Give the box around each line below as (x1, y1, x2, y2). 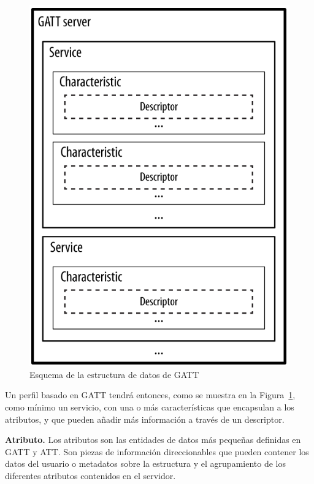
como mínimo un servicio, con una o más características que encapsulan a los (5, 400, 294, 413)
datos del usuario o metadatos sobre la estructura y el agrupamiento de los (5, 457, 286, 470)
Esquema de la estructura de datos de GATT (29, 368, 199, 380)
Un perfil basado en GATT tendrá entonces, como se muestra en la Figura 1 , (5, 388, 296, 401)
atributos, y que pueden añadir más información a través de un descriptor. (5, 412, 285, 425)
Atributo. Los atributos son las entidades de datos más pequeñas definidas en (5, 433, 301, 446)
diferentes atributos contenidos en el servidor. (5, 469, 176, 482)
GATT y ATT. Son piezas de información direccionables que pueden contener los (5, 445, 309, 458)
